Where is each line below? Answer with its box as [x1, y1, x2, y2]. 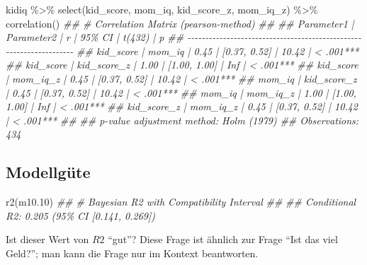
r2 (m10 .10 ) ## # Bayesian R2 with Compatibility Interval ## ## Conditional [6, 194, 356, 209]
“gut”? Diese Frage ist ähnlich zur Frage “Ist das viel [108, 232, 338, 247]
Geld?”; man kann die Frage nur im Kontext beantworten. [6, 245, 259, 260]
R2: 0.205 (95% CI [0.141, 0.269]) [6, 208, 155, 223]
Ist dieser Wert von [6, 232, 89, 247]
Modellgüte [6, 161, 91, 183]
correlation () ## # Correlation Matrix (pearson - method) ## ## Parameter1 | [6, 16, 354, 30]
